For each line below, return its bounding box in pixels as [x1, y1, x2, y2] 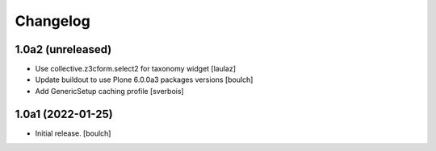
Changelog [15, 12, 90, 30]
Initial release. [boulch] [35, 129, 111, 138]
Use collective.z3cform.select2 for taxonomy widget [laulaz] [35, 64, 237, 74]
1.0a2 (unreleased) [15, 43, 112, 56]
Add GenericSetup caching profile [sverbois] [35, 86, 185, 96]
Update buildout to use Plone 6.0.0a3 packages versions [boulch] [35, 75, 254, 84]
